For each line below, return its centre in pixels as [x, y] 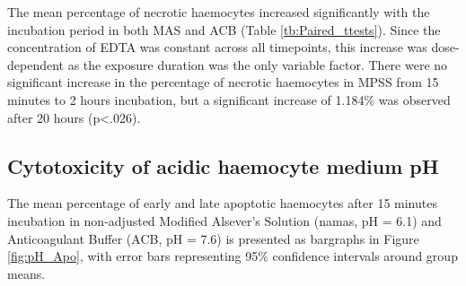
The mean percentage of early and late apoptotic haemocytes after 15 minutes [222, 203]
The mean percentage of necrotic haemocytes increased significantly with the [219, 12]
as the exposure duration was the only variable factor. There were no [258, 64]
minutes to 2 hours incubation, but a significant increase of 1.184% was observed [229, 99]
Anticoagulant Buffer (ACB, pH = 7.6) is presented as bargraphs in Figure [213, 238]
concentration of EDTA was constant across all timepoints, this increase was [217, 47]
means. [26, 273]
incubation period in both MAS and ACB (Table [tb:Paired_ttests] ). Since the [224, 29]
